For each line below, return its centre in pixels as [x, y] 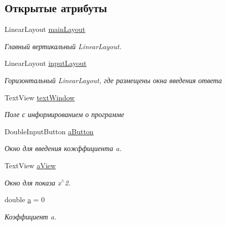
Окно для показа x [33, 182]
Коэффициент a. [31, 216]
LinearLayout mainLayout [45, 29]
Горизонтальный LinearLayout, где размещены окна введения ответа [113, 80]
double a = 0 [25, 199]
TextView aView [30, 165]
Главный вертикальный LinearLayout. [63, 46]
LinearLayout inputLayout [46, 63]
